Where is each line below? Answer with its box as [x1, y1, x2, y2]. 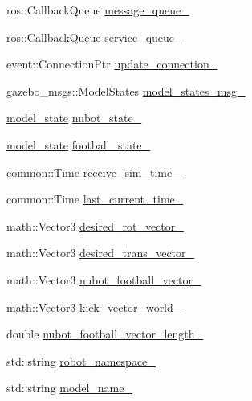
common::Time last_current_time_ [6, 190, 184, 207]
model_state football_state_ [6, 136, 151, 153]
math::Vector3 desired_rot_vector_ [6, 217, 184, 234]
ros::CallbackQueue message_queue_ [6, 2, 189, 18]
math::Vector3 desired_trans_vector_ [6, 244, 195, 261]
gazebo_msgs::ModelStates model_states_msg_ [6, 82, 246, 99]
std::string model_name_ [6, 379, 132, 396]
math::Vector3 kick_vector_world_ [6, 298, 182, 315]
